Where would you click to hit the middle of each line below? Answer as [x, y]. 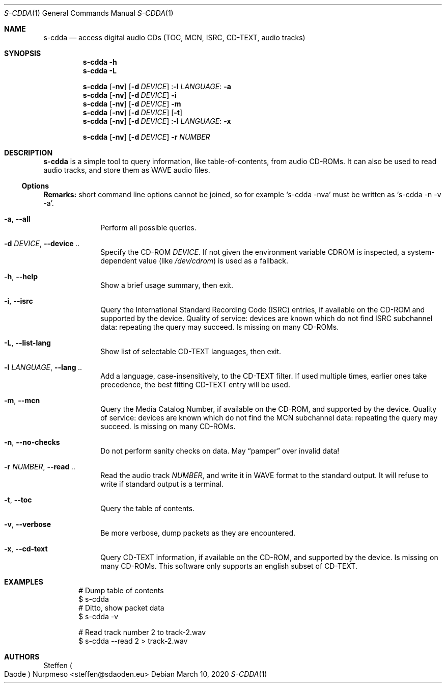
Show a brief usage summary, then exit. [167, 285]
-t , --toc [18, 500]
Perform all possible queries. [148, 228]
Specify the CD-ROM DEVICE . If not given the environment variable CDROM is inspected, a [253, 252]
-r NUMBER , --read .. [40, 467]
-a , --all [17, 219]
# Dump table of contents [121, 590]
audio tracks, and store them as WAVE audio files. [127, 170]
